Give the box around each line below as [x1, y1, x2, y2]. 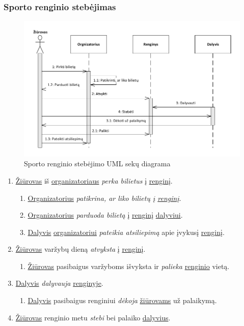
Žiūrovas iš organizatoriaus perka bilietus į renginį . [15, 175, 173, 186]
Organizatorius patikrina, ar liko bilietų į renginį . [28, 192, 181, 203]
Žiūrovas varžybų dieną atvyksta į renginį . [15, 244, 146, 254]
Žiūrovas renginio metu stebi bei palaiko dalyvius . [15, 312, 171, 322]
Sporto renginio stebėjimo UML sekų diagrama [24, 158, 171, 169]
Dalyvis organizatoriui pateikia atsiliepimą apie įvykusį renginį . [28, 226, 225, 237]
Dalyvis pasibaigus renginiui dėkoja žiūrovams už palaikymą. [28, 295, 217, 306]
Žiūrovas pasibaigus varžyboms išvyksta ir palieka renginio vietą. [28, 260, 230, 271]
